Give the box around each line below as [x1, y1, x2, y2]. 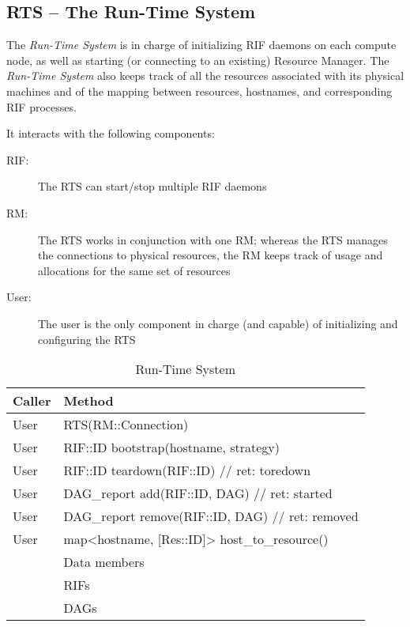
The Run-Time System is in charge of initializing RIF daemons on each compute [6, 36, 397, 53]
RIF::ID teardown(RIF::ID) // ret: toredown [63, 461, 311, 480]
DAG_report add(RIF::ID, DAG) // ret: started [63, 484, 333, 503]
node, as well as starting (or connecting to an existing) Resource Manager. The [6, 51, 389, 68]
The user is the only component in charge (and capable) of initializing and [38, 315, 398, 331]
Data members [63, 553, 145, 572]
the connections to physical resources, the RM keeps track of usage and [38, 247, 383, 263]
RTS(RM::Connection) [63, 415, 189, 434]
